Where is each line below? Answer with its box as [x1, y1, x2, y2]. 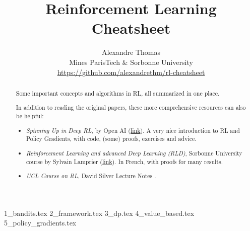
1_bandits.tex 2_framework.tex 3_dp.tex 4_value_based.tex [4, 207, 195, 218]
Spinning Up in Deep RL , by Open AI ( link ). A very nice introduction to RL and [26, 126, 240, 134]
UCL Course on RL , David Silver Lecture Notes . [26, 172, 156, 180]
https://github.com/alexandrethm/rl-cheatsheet [57, 66, 205, 77]
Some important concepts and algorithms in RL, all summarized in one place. [16, 89, 220, 97]
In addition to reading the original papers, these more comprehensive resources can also [16, 103, 246, 112]
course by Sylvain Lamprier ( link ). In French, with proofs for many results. [26, 157, 223, 166]
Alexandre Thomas [101, 47, 160, 57]
